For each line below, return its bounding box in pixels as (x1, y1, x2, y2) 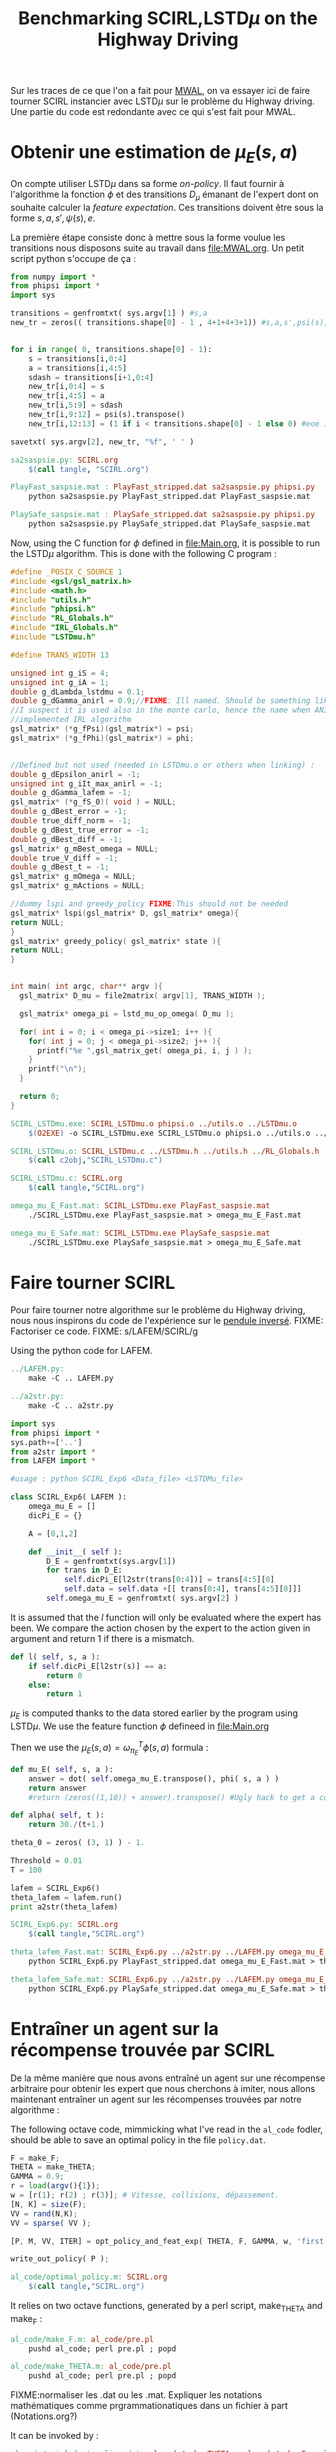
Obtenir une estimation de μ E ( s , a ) (10, 141, 298, 167)
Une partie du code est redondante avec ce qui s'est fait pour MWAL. (10, 106, 297, 118)
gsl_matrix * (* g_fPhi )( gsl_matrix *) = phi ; (10, 733, 195, 743)
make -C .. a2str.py (28, 1401, 114, 1411)
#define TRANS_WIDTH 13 (10, 650, 110, 660)
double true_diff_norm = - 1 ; (10, 816, 132, 826)
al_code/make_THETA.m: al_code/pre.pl (10, 2362, 172, 2372)
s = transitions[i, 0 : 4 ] (28, 353, 128, 364)
